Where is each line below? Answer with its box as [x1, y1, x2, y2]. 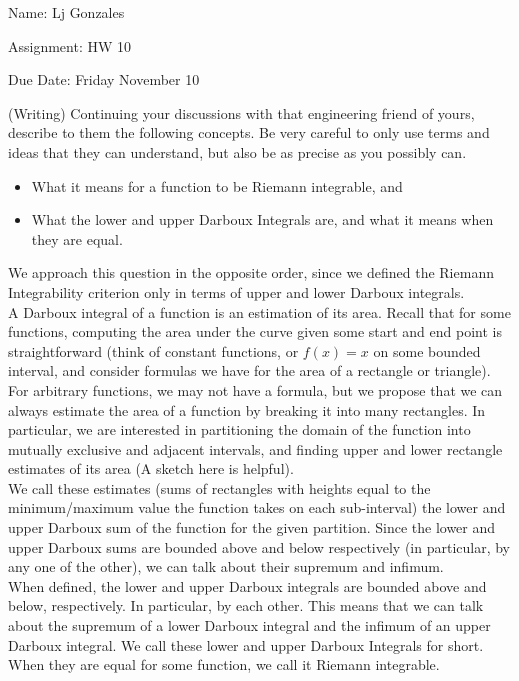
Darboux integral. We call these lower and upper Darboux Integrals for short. [8, 634, 484, 655]
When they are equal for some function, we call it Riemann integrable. [8, 654, 440, 675]
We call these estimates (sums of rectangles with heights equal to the [8, 477, 431, 498]
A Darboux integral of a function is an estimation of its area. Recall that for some [8, 301, 511, 322]
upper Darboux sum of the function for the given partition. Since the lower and [8, 517, 496, 538]
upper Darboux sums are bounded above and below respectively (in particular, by [8, 536, 510, 557]
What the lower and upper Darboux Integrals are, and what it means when [31, 209, 494, 230]
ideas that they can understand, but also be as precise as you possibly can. [8, 141, 467, 162]
